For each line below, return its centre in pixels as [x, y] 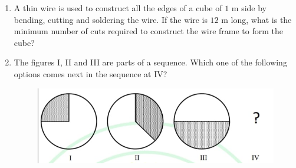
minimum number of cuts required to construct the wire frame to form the [148, 31]
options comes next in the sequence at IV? [91, 73]
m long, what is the [256, 19]
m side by [249, 8]
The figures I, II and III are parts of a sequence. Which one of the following [150, 62]
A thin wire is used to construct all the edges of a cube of [118, 8]
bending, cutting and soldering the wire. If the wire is [111, 19]
